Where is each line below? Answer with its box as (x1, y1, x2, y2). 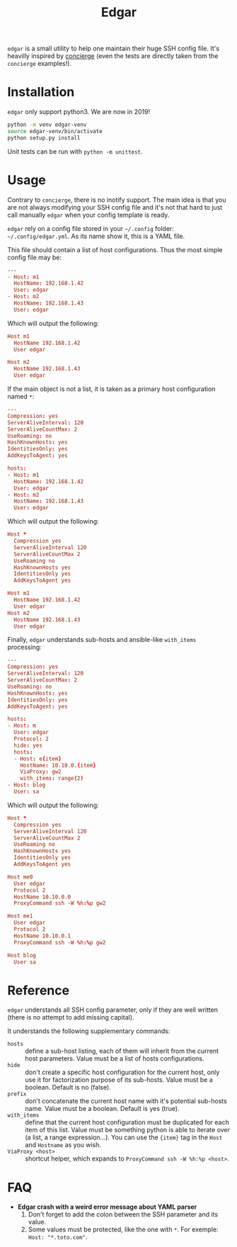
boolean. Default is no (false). (25, 1083, 111, 1092)
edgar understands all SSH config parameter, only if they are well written (7, 1005, 218, 1014)
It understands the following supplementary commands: (7, 1027, 170, 1035)
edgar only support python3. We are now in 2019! (7, 108, 151, 116)
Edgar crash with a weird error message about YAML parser (17, 1202, 197, 1212)
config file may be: (7, 253, 62, 261)
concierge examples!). (7, 60, 72, 68)
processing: (7, 643, 42, 652)
